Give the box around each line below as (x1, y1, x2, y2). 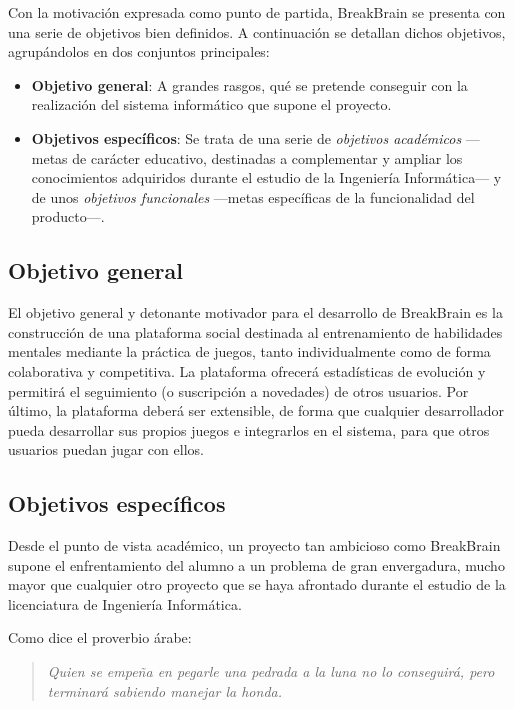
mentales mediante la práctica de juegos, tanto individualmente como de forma (8, 341, 491, 362)
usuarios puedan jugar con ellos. (8, 439, 204, 460)
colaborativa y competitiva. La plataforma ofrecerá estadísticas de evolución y (8, 360, 486, 381)
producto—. (31, 206, 105, 227)
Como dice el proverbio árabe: (8, 627, 192, 648)
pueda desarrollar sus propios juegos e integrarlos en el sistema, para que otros (8, 419, 490, 440)
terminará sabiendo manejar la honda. (47, 680, 282, 701)
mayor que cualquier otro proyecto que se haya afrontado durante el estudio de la (8, 574, 506, 595)
